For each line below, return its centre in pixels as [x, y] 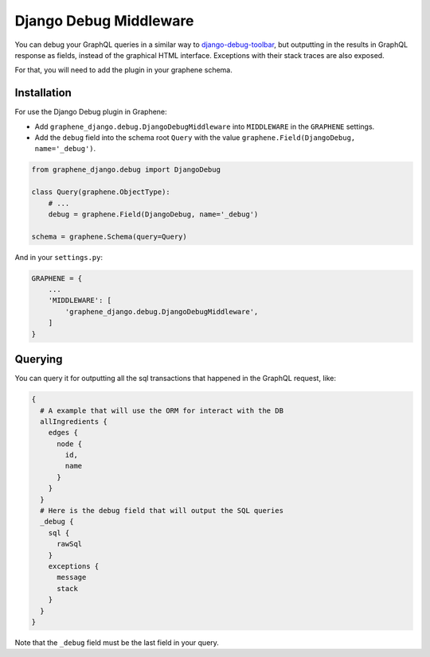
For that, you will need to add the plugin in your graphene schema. [123, 70]
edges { [63, 433]
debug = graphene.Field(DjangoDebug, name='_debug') [153, 214]
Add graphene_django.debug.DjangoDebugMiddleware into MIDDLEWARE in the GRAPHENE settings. [205, 126]
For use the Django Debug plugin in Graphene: [91, 112]
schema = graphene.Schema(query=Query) [109, 236]
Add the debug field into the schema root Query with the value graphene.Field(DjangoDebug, [195, 138]
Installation [43, 93]
